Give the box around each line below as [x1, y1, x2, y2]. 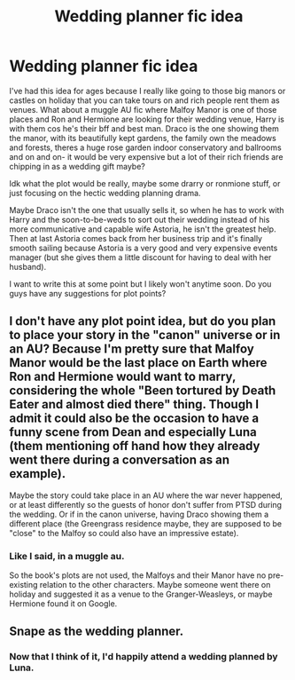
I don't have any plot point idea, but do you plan [9, 313, 276, 329]
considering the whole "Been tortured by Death [9, 383, 276, 399]
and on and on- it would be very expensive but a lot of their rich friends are [9, 151, 283, 162]
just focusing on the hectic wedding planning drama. [9, 187, 201, 198]
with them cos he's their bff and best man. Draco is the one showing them [9, 123, 279, 134]
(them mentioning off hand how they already [9, 439, 260, 454]
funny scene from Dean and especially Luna [9, 424, 257, 440]
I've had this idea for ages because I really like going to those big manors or [9, 85, 286, 96]
